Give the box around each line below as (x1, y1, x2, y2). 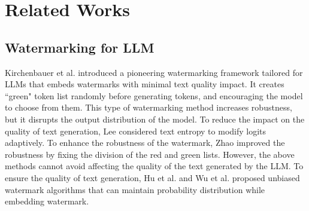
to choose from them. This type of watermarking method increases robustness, (5, 101, 292, 114)
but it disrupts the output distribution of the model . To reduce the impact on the (5, 112, 305, 125)
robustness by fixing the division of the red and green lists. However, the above (5, 148, 295, 160)
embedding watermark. (5, 195, 89, 207)
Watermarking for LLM (5, 38, 154, 56)
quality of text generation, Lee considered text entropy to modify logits (5, 124, 266, 137)
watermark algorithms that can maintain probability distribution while (5, 183, 265, 195)
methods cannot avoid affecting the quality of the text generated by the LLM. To (5, 160, 304, 172)
